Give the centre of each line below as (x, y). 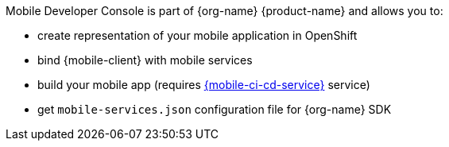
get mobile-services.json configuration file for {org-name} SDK (215, 109)
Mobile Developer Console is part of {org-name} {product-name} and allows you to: (224, 11)
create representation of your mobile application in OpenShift (197, 35)
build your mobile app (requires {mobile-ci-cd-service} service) (204, 85)
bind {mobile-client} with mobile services (145, 60)
